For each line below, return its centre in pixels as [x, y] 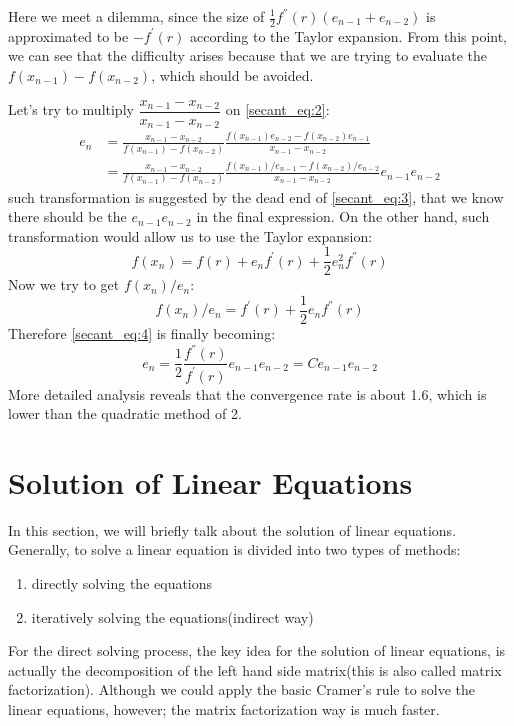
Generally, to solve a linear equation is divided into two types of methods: [234, 549]
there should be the [67, 216]
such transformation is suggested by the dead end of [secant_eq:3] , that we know [256, 196]
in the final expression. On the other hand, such [343, 216]
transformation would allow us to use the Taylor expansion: [190, 235]
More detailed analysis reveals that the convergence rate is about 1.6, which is [247, 393]
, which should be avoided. [232, 75]
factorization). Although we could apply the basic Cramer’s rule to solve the [242, 689]
